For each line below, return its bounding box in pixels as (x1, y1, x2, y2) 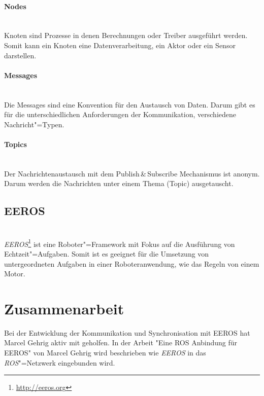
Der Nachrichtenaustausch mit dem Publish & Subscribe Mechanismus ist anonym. (4, 168, 260, 178)
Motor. (4, 268, 25, 279)
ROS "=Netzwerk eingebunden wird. (4, 357, 115, 368)
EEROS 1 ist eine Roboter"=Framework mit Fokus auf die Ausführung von (4, 237, 235, 249)
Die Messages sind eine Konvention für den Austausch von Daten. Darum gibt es (4, 99, 255, 110)
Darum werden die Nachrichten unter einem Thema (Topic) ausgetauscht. (4, 178, 234, 189)
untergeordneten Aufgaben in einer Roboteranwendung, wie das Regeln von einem (4, 258, 259, 269)
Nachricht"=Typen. (4, 119, 64, 129)
